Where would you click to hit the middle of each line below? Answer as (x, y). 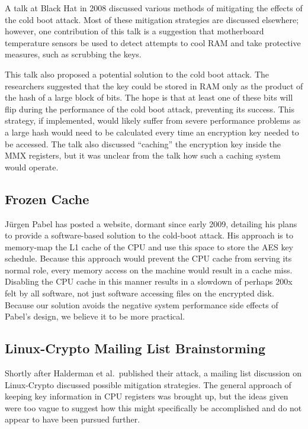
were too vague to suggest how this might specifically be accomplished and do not (153, 407)
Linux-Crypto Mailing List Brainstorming (135, 348)
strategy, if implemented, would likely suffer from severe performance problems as (153, 120)
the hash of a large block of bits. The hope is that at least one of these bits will (149, 97)
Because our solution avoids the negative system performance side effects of (142, 304)
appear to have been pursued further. (73, 419)
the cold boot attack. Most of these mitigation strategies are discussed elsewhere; (152, 19)
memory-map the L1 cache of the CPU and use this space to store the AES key (149, 246)
